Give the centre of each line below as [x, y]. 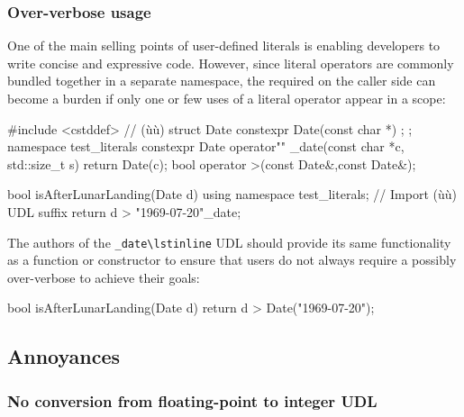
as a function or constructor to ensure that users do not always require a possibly [232, 260]
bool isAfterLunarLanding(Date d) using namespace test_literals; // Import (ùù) [232, 194]
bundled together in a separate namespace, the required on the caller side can [222, 81]
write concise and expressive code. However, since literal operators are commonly [231, 63]
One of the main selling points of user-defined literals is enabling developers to [224, 45]
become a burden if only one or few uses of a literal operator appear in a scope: [227, 98]
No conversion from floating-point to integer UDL [192, 400]
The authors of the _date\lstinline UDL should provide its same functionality [229, 242]
